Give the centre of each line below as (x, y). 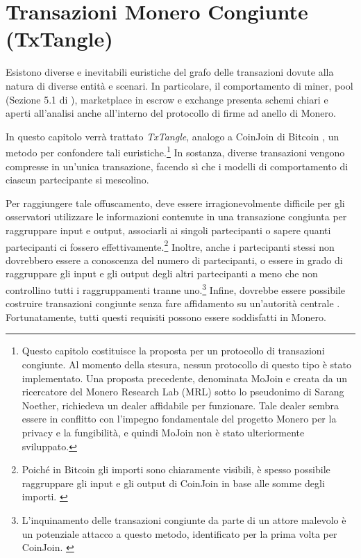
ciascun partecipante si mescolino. (77, 180)
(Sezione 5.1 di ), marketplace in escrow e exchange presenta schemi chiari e (167, 99)
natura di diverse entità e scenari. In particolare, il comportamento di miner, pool (179, 85)
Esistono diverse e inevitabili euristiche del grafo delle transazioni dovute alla (170, 72)
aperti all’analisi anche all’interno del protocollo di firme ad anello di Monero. (171, 113)
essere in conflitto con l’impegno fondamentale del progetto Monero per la (179, 419)
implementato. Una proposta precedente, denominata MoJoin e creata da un (185, 378)
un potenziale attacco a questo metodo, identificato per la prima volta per (179, 533)
